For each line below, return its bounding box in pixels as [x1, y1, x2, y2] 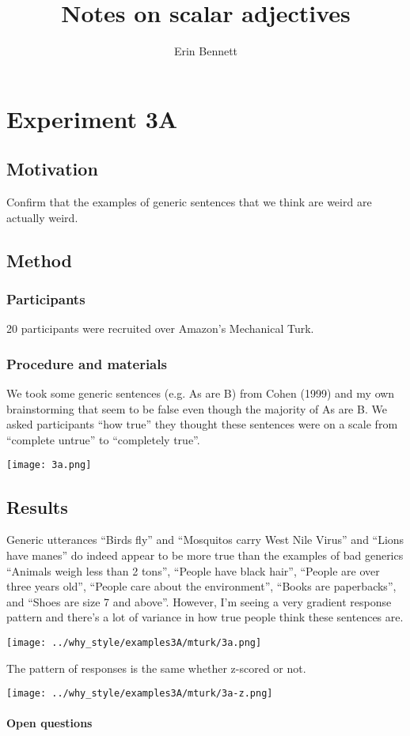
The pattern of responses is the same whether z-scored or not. [6, 659, 306, 676]
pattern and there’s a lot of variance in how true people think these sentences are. [6, 609, 404, 625]
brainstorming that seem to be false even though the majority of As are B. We [6, 400, 387, 417]
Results [6, 494, 68, 519]
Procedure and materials [6, 353, 167, 373]
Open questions [6, 715, 93, 731]
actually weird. [6, 209, 78, 225]
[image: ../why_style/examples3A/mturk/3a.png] [6, 636, 262, 648]
